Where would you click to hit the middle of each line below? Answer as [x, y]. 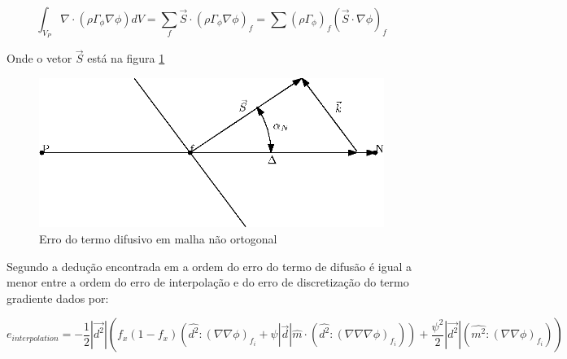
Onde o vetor [39, 58]
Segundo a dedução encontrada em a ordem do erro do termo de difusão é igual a [209, 266]
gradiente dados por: [58, 298]
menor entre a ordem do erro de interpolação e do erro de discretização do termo [208, 282]
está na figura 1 [126, 58]
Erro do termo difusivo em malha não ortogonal [158, 238]
